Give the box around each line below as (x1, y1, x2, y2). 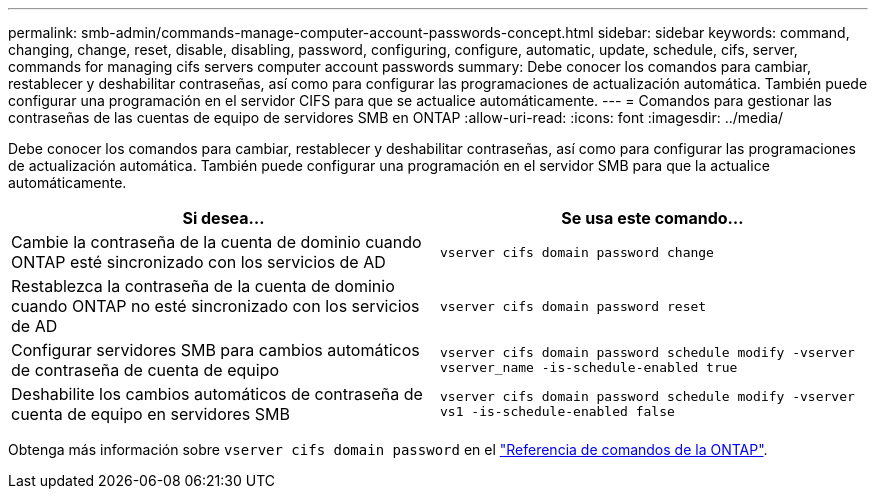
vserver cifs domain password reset (440, 298, 707, 314)
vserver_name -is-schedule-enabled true (440, 360, 738, 375)
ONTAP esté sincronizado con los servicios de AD (11, 252, 386, 272)
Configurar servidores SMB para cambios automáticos (11, 340, 420, 360)
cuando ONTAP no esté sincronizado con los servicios (11, 296, 420, 316)
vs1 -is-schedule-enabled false (440, 404, 675, 419)
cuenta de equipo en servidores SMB (11, 404, 290, 424)
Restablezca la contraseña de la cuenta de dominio (11, 276, 395, 296)
